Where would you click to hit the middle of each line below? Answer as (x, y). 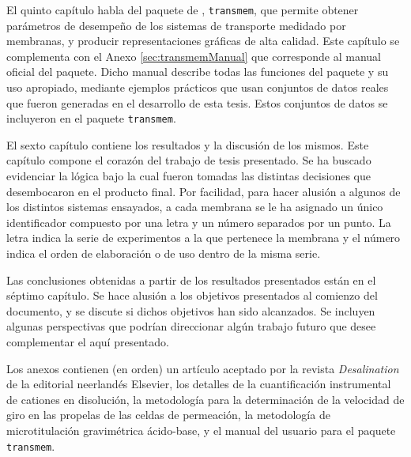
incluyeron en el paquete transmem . (91, 118)
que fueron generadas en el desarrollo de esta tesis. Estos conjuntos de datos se (197, 102)
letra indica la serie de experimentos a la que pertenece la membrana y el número (204, 238)
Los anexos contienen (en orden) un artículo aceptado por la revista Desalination (203, 368)
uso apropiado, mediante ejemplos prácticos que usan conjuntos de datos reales (198, 87)
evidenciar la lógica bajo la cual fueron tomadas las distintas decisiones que (189, 176)
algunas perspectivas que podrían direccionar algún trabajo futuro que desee (191, 326)
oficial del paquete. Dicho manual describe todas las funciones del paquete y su (198, 72)
